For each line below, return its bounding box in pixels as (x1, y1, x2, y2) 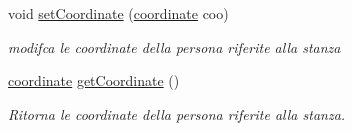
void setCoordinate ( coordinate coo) (8, 3, 229, 23)
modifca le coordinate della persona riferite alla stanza (8, 36, 341, 57)
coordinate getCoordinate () (8, 70, 180, 91)
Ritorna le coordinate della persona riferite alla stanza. (8, 103, 346, 124)
